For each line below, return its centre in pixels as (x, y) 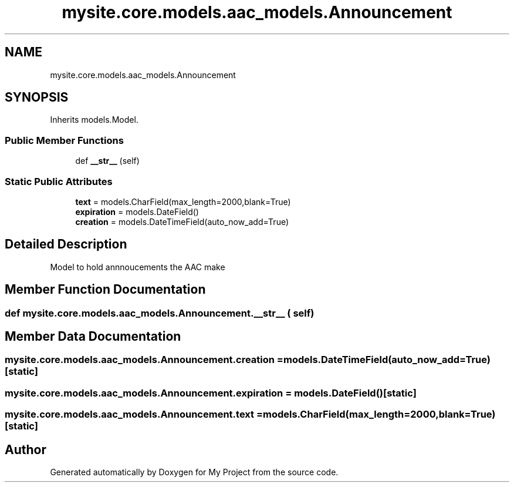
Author (26, 449)
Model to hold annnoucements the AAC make (138, 267)
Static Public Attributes (59, 181)
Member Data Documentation (93, 337)
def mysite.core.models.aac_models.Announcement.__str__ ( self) (160, 313)
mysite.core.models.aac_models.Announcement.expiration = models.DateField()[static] (211, 393)
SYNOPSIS (37, 98)
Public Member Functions (64, 140)
